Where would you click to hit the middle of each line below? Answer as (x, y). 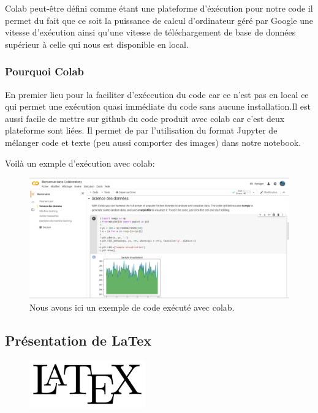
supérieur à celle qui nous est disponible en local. (97, 44)
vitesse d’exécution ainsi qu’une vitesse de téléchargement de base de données (150, 32)
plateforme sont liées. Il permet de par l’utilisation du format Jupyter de (141, 130)
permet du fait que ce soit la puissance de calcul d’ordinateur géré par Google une (159, 20)
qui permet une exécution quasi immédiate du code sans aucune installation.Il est (158, 106)
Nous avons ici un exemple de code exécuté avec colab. (132, 307)
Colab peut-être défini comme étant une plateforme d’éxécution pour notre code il (159, 8)
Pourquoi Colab (45, 71)
